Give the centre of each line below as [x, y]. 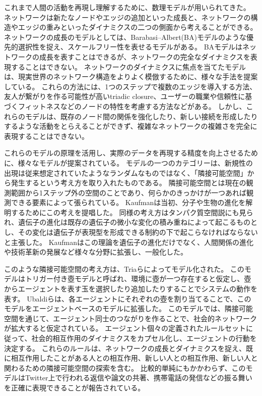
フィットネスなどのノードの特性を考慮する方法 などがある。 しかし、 [132, 106]
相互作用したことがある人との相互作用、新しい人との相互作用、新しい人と [134, 358]
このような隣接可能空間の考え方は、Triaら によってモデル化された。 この [124, 268]
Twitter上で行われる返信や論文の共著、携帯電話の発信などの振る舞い [139, 378]
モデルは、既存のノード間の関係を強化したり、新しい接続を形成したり [141, 116]
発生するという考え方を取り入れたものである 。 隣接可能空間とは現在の [128, 183]
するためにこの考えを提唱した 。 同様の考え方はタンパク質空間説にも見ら [132, 212]
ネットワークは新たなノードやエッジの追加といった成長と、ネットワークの [127, 17]
